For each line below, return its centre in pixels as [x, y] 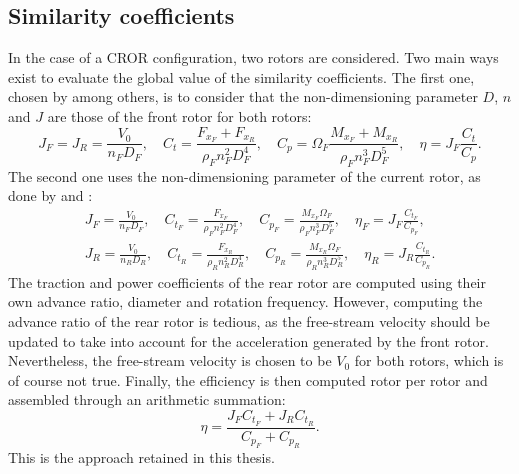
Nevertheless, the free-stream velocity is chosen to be [170, 360]
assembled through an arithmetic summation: [147, 399]
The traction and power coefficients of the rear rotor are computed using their [247, 281]
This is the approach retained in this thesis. [141, 457]
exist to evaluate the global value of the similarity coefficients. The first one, [241, 76]
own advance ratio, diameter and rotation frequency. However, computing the [245, 301]
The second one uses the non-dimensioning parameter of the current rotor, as [244, 175]
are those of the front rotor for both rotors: [179, 115]
